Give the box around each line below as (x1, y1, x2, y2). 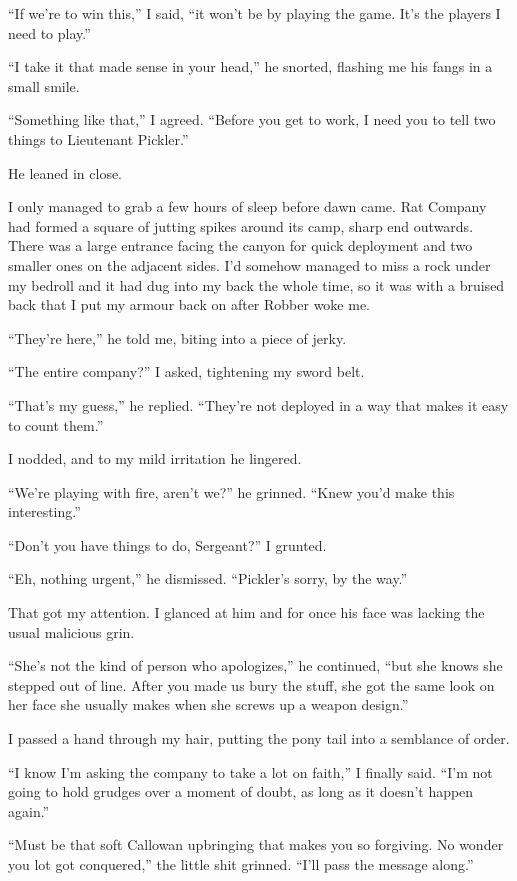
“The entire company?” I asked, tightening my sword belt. (8, 361, 365, 382)
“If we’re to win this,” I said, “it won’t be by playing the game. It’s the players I (8, 3, 501, 23)
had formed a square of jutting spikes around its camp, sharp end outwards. (8, 215, 474, 236)
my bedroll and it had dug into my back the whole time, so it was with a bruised (8, 274, 505, 295)
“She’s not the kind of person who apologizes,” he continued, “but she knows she (8, 655, 503, 676)
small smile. (8, 75, 80, 96)
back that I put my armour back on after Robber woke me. (8, 294, 370, 315)
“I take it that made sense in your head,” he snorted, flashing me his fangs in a (8, 56, 493, 77)
